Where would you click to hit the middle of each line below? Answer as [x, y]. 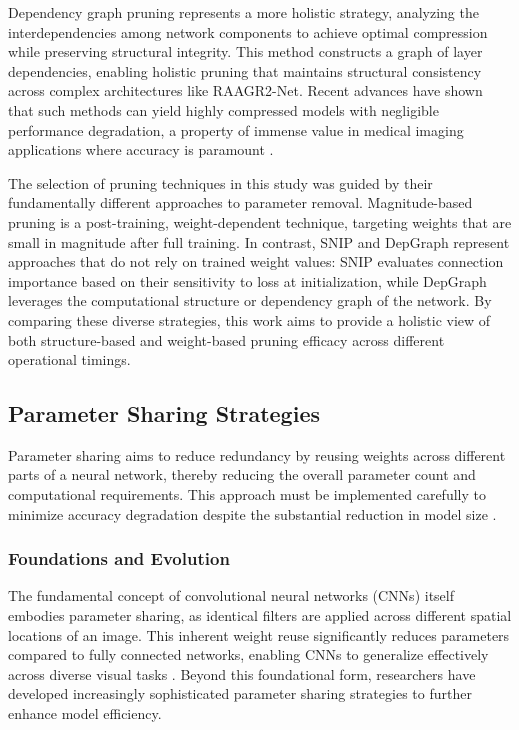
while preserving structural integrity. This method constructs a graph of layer [245, 51]
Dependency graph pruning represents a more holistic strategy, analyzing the [243, 12]
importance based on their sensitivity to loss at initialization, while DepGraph [247, 280]
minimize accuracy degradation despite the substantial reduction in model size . [252, 513]
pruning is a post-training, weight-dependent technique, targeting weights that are [260, 221]
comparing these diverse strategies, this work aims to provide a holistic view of [249, 319]
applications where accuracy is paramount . [141, 149]
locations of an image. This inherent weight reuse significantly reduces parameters [259, 634]
